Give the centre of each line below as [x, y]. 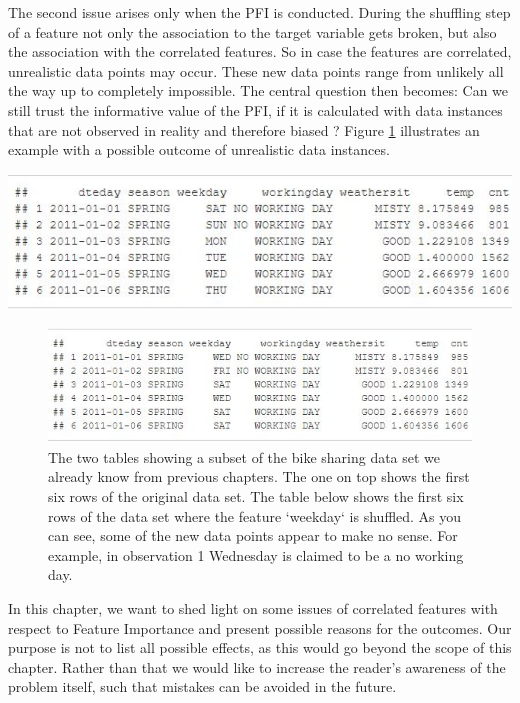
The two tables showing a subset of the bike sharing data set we [244, 456]
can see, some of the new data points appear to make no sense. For [253, 535]
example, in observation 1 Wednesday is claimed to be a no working [256, 554]
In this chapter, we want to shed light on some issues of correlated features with [253, 608]
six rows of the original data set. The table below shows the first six [256, 496]
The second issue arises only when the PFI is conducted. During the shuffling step [259, 12]
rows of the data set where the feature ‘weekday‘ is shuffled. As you [255, 515]
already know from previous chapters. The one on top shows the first [259, 476]
